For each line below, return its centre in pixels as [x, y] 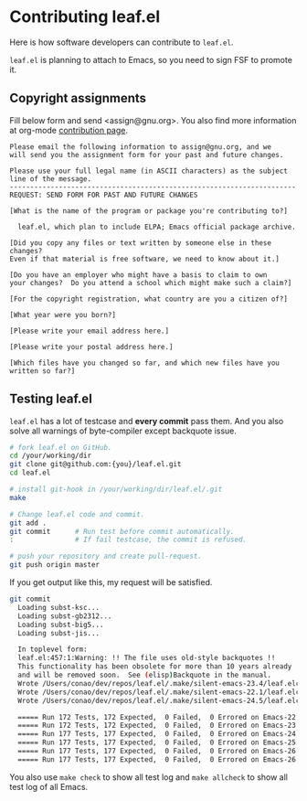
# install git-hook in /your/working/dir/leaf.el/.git [116, 490]
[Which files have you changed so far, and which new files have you [145, 363]
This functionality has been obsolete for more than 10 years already [155, 667]
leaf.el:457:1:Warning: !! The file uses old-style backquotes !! [147, 658]
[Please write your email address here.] [90, 331]
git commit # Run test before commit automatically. [122, 531]
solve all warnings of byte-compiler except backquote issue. [123, 431]
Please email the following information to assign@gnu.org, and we [141, 147]
